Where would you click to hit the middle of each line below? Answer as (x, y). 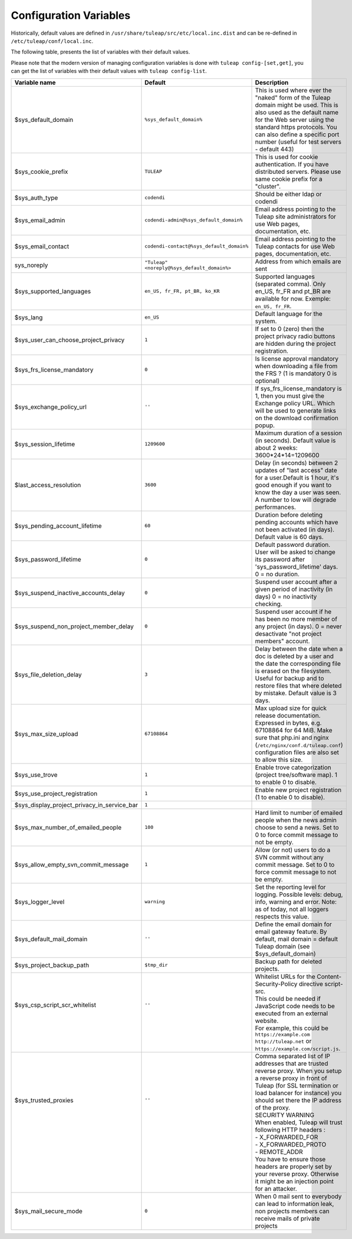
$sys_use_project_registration (56, 794)
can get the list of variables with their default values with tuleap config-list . (109, 71)
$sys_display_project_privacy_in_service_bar (76, 805)
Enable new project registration (298, 789)
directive (311, 984)
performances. (276, 507)
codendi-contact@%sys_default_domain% (197, 246)
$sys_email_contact (42, 246)
